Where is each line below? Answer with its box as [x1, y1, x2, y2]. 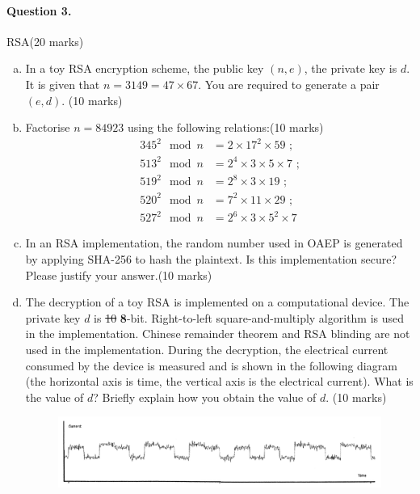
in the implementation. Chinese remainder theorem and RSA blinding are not [25, 325, 410, 342]
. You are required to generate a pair [198, 75, 380, 92]
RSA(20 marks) [6, 32, 84, 49]
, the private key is [304, 60, 397, 77]
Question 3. [6, 2, 72, 19]
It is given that [25, 75, 100, 92]
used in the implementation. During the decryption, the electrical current [25, 340, 388, 357]
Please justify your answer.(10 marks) [25, 266, 212, 283]
